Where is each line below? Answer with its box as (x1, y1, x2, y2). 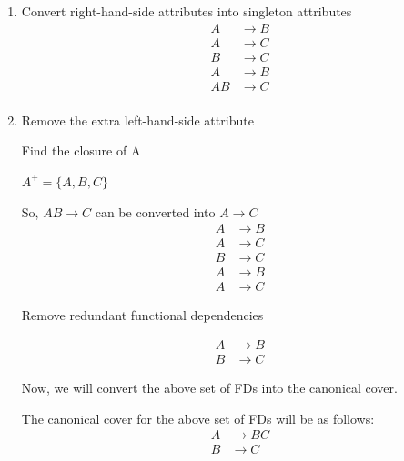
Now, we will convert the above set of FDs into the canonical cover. (21, 377, 398, 396)
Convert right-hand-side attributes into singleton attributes (21, 2, 352, 20)
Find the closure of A (21, 141, 141, 160)
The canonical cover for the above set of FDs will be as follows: (21, 408, 375, 427)
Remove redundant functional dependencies (21, 306, 264, 325)
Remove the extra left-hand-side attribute (21, 110, 254, 129)
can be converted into (95, 202, 216, 221)
